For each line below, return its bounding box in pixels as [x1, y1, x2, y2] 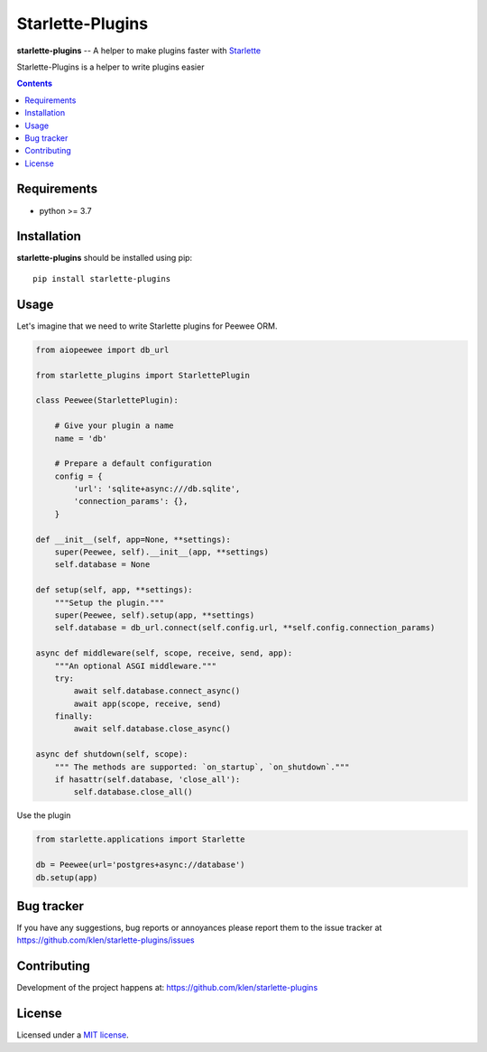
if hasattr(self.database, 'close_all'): [54, 775, 241, 785]
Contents [16, 78, 53, 89]
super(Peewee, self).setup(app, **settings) [54, 610, 255, 620]
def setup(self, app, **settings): [35, 585, 193, 595]
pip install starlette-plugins [32, 274, 171, 284]
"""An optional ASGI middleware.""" [54, 660, 216, 671]
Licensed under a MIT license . [16, 1029, 130, 1040]
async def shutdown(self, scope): [35, 749, 188, 759]
